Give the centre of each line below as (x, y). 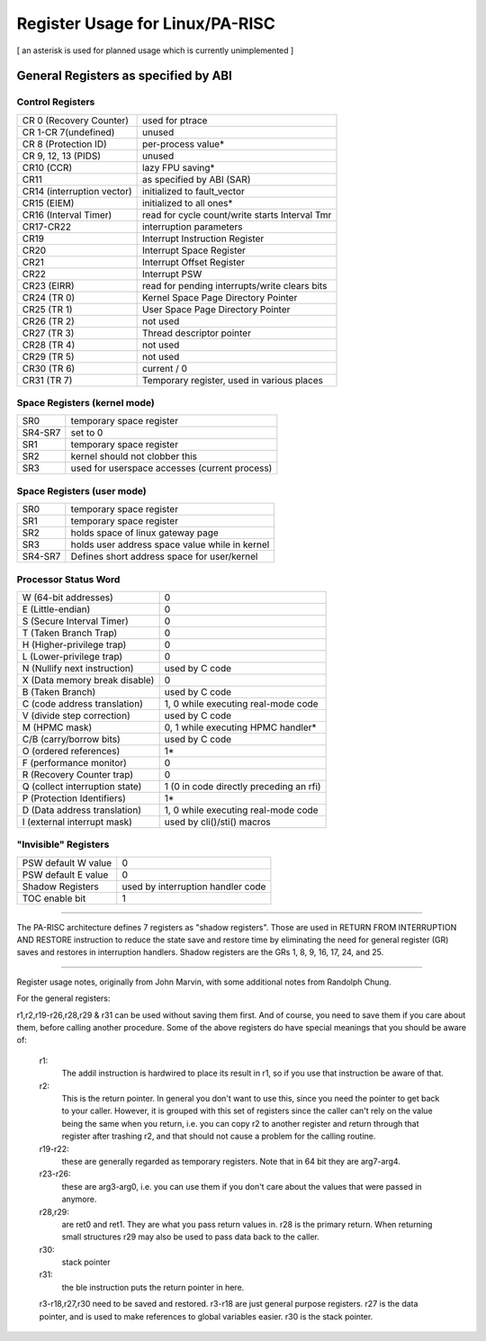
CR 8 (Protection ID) (64, 144)
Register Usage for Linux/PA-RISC (146, 23)
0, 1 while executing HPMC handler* (240, 727)
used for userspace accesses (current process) (171, 468)
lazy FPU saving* (179, 167)
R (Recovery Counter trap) (78, 774)
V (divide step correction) (76, 715)
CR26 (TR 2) (49, 321)
